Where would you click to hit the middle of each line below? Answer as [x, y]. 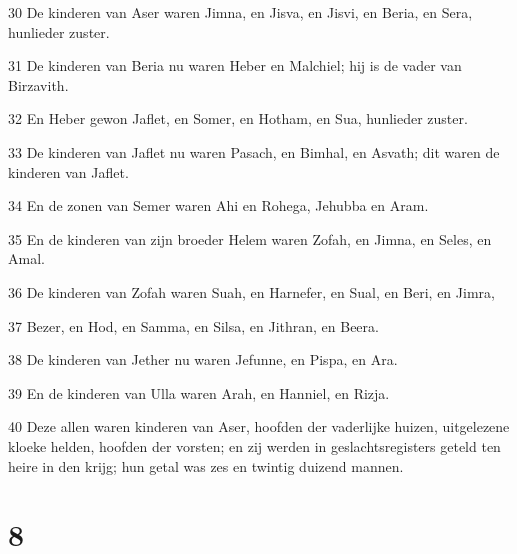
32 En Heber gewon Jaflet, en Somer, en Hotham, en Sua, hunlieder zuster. [238, 118]
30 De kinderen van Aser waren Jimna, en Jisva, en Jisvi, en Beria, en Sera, [240, 12]
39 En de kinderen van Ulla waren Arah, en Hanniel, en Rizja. [199, 392]
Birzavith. [38, 84]
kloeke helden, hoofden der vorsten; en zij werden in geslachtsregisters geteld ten [254, 445]
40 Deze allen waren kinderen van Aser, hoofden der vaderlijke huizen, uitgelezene [259, 426]
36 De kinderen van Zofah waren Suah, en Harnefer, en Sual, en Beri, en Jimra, [251, 291]
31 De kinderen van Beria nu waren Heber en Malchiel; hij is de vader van [235, 65]
